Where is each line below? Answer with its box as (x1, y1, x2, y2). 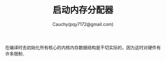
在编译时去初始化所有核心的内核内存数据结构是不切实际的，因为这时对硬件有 (5, 44, 161, 50)
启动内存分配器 (52, 4, 114, 16)
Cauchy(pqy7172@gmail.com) (52, 21, 114, 27)
